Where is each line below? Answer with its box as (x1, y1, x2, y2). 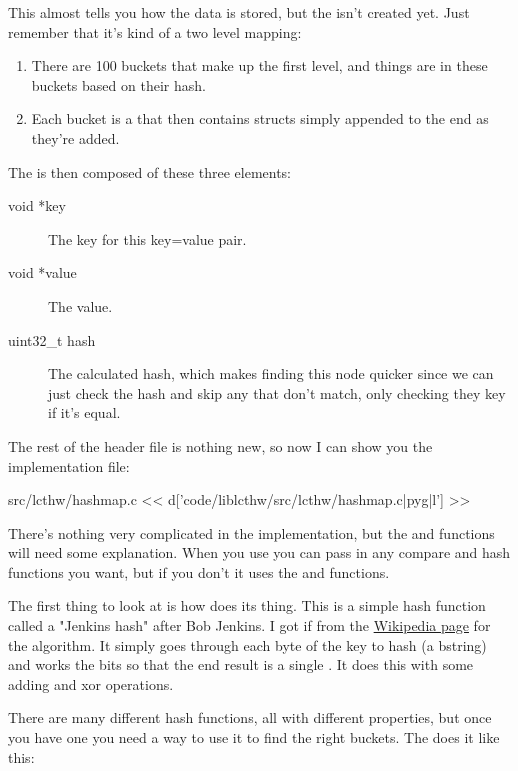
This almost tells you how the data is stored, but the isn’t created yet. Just (8, 2, 470, 22)
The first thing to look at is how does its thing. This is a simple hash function (8, 595, 486, 616)
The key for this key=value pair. (48, 228, 247, 249)
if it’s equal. (48, 402, 121, 423)
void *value (8, 262, 77, 283)
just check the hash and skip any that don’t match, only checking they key (48, 382, 506, 403)
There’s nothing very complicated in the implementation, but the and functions (8, 522, 495, 543)
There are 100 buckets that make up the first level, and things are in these (31, 55, 488, 76)
